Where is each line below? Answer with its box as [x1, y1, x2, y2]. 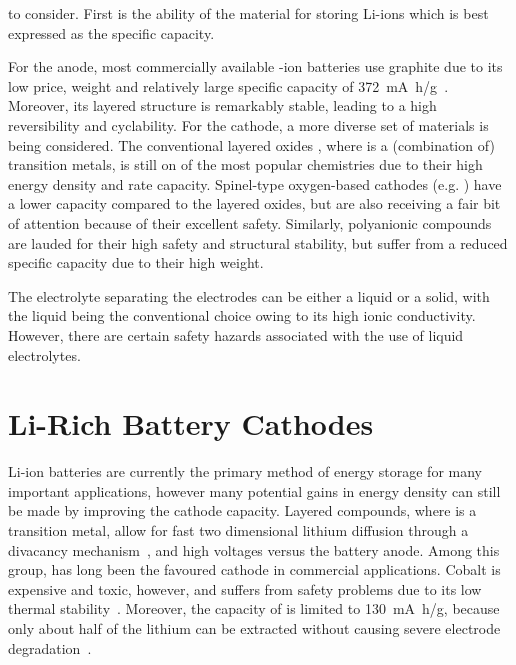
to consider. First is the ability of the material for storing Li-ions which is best [8, 3, 489, 23]
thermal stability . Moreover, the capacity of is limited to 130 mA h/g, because [8, 598, 500, 619]
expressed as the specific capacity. [8, 22, 215, 43]
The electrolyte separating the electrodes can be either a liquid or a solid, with [8, 285, 490, 306]
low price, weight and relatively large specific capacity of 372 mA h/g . [8, 75, 449, 96]
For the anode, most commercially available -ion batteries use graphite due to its [8, 56, 503, 77]
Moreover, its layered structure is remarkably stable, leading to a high [8, 95, 437, 116]
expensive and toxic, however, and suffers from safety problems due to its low [8, 578, 482, 599]
